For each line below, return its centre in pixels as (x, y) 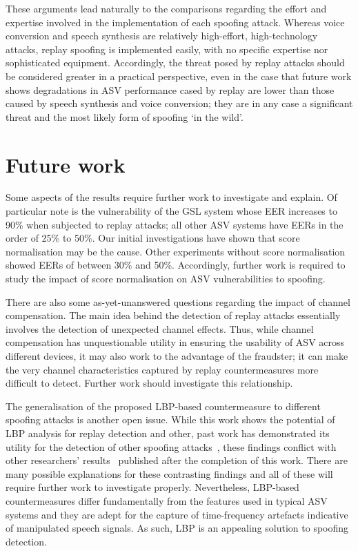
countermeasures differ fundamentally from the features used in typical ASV (167, 500)
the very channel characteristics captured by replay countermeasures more (162, 369)
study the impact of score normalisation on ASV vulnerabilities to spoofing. (166, 279)
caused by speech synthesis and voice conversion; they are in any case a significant (179, 103)
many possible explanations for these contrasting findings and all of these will (169, 473)
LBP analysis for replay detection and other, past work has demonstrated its (168, 433)
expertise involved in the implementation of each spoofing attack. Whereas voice (175, 22)
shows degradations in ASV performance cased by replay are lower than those (170, 89)
